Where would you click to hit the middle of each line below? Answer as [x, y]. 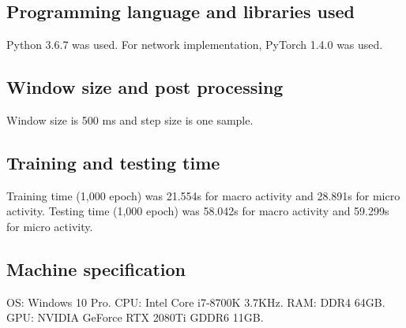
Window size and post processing [145, 87]
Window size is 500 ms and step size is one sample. [130, 120]
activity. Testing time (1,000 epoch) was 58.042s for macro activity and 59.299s [198, 211]
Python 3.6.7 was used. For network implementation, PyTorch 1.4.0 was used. [195, 45]
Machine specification [96, 268]
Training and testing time [113, 162]
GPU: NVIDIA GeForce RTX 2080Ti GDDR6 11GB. [135, 317]
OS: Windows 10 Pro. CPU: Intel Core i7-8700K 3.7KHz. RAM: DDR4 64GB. [196, 302]
